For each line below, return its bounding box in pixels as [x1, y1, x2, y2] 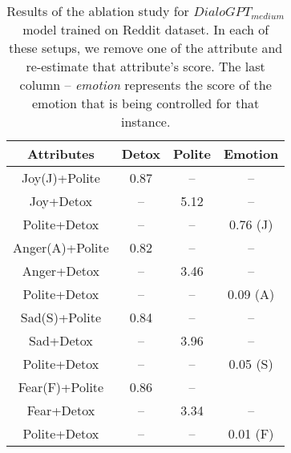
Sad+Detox [29, 331, 93, 350]
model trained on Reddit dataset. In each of [22, 20, 269, 38]
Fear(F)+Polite [18, 378, 104, 396]
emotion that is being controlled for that [32, 94, 260, 112]
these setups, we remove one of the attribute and [9, 38, 283, 57]
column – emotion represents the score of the [19, 75, 272, 94]
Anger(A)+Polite [13, 238, 109, 257]
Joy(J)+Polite [21, 168, 100, 187]
